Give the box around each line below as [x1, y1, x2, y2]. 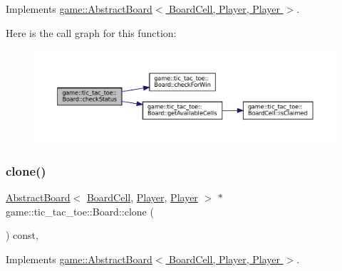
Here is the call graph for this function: [6, 25, 177, 40]
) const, [6, 228, 38, 243]
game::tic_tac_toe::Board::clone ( [6, 203, 154, 218]
